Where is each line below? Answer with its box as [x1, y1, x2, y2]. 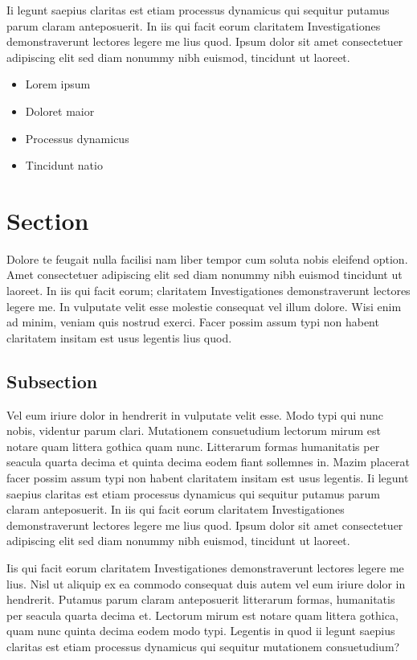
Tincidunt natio [25, 157, 103, 174]
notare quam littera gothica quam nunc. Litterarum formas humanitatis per [6, 437, 380, 454]
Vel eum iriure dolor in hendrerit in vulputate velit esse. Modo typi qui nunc [6, 406, 384, 423]
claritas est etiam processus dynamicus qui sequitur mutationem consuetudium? [6, 637, 400, 654]
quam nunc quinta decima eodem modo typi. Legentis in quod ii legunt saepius [6, 622, 395, 639]
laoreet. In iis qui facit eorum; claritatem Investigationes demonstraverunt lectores [6, 282, 411, 299]
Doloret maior [25, 102, 95, 119]
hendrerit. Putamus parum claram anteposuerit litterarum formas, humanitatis [6, 591, 395, 608]
